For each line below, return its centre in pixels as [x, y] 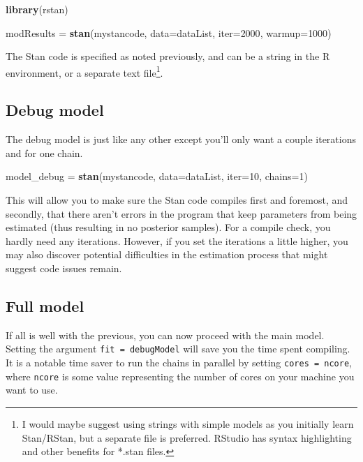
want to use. [32, 390]
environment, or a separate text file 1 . [84, 71]
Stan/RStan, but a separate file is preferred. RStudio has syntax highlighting [187, 437]
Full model [45, 305]
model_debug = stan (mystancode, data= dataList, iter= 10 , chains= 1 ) [157, 176]
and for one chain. [44, 152]
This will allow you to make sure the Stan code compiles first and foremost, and [177, 200]
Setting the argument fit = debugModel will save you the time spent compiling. [178, 349]
